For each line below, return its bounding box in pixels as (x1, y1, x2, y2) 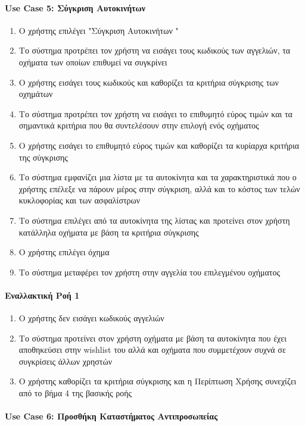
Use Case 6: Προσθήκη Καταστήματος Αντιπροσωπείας (5, 410, 218, 422)
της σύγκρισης (18, 151, 68, 163)
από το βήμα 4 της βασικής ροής (18, 387, 132, 399)
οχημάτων (18, 87, 53, 100)
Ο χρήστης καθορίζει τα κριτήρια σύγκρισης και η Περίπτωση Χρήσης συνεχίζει (18, 375, 297, 387)
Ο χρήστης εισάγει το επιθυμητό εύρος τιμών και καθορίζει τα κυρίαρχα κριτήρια (18, 139, 300, 151)
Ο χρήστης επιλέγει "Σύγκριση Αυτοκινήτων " (18, 24, 179, 36)
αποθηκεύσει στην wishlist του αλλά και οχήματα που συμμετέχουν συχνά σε (18, 343, 286, 356)
